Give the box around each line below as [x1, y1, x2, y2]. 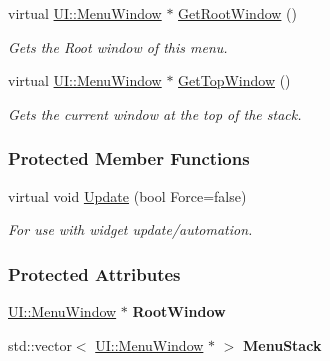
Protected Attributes [8, 261, 181, 286]
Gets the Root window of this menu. [8, 36, 228, 57]
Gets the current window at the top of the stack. [8, 103, 302, 124]
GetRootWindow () [178, 3, 297, 23]
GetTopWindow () [178, 70, 291, 91]
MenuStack [243, 334, 322, 355]
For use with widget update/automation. [8, 219, 253, 240]
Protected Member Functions [8, 146, 250, 171]
